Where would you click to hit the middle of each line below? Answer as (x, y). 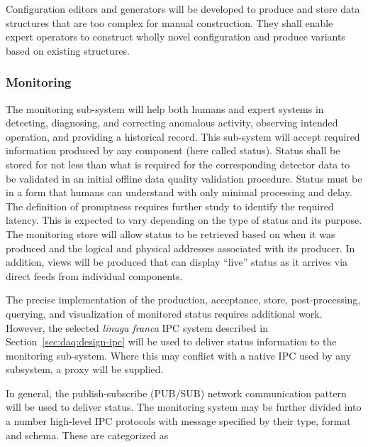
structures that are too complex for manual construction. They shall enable (169, 22)
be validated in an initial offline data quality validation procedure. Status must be (184, 178)
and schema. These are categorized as (87, 435)
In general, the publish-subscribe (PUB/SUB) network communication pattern (176, 393)
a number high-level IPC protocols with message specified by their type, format (178, 421)
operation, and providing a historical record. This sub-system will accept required (183, 136)
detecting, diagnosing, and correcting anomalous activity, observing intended (172, 123)
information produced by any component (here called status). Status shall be (173, 150)
